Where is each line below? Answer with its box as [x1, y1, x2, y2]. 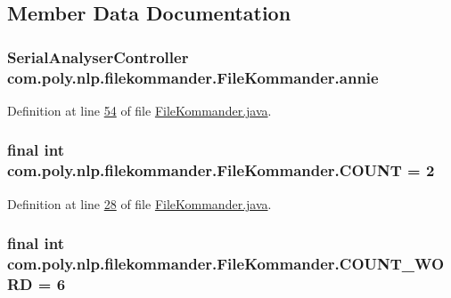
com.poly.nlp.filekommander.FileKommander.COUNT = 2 [7, 159, 435, 181]
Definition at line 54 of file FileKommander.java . [7, 101, 272, 119]
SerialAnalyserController [7, 45, 189, 68]
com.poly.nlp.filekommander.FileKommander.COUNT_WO [7, 253, 445, 275]
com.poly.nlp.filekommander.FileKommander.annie [7, 66, 379, 88]
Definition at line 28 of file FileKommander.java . [7, 194, 272, 213]
